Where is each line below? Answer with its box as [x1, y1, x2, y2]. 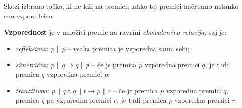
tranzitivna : [15, 85, 49, 95]
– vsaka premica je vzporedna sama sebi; [67, 43, 190, 53]
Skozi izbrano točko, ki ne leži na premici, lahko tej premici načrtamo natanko [4, 1, 239, 11]
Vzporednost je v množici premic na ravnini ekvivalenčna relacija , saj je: [4, 27, 227, 37]
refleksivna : [15, 43, 49, 53]
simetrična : [15, 59, 49, 70]
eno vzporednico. [4, 10, 54, 20]
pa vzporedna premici [46, 95, 111, 105]
